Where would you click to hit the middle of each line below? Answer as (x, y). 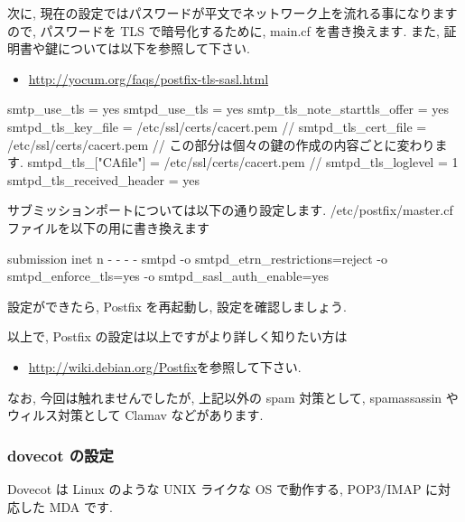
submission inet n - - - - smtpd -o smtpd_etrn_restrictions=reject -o (198, 258)
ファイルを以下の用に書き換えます (108, 227)
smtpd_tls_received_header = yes (104, 179)
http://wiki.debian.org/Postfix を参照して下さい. (165, 366)
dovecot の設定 (60, 455)
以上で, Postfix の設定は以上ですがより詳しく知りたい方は (177, 336)
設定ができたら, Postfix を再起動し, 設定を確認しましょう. (177, 306)
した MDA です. (66, 506)
